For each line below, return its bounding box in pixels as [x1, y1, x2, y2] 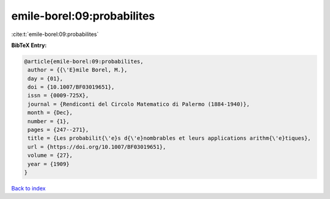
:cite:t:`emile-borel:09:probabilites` [11, 31, 99, 38]
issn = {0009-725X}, [28, 92, 89, 99]
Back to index [11, 184, 46, 192]
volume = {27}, [28, 152, 73, 159]
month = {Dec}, [28, 109, 73, 116]
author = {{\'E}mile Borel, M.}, [28, 67, 128, 73]
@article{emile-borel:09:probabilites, [24, 58, 144, 65]
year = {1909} [28, 161, 70, 167]
